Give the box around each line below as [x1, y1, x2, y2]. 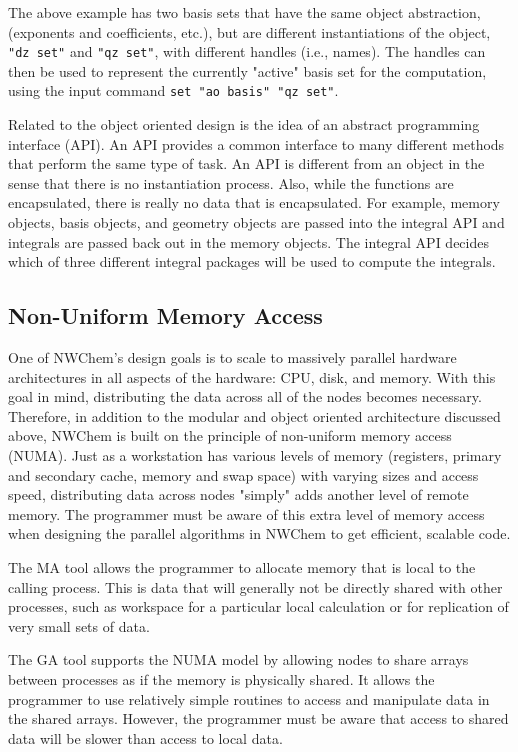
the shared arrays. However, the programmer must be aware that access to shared [8, 708, 509, 729]
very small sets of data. [8, 615, 150, 636]
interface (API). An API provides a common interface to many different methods [8, 133, 505, 154]
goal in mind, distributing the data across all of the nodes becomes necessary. [8, 386, 482, 407]
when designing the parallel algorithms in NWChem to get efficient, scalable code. [8, 523, 511, 544]
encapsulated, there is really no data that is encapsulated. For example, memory [8, 192, 500, 213]
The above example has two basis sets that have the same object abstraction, [8, 2, 481, 22]
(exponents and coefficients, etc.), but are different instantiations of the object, [8, 21, 491, 42]
